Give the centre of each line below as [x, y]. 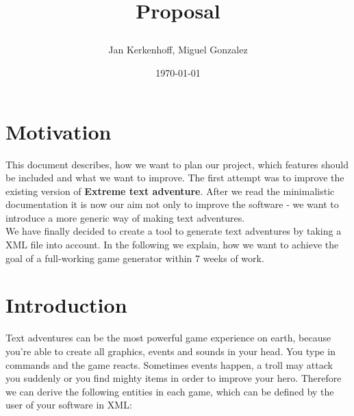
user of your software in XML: [69, 405]
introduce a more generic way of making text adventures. [125, 217]
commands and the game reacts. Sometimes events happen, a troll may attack [169, 364]
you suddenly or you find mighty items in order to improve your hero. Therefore [174, 378]
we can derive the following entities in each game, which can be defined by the [170, 391]
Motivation [59, 131]
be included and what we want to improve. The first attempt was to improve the [175, 178]
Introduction [66, 305]
